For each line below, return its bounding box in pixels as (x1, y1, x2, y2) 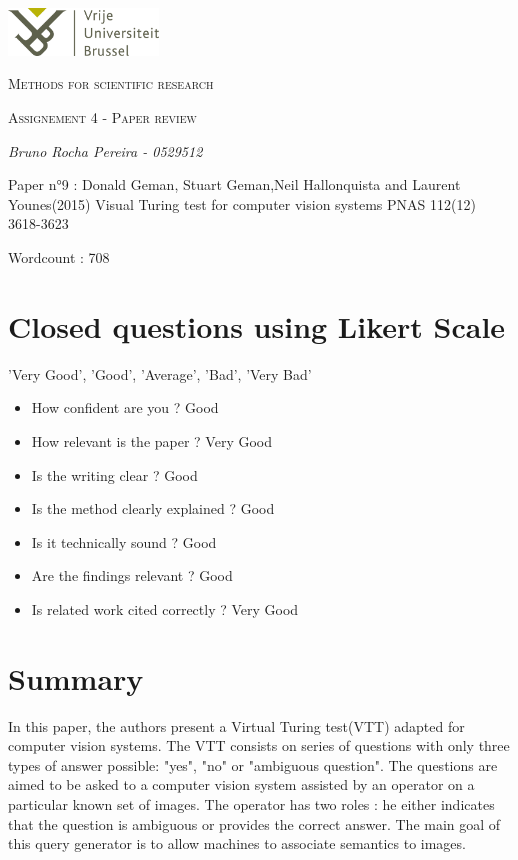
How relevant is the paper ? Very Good (31, 430, 273, 451)
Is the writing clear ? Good (31, 464, 198, 485)
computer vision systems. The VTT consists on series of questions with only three (8, 735, 510, 756)
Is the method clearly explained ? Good (31, 498, 275, 519)
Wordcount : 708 (8, 247, 110, 268)
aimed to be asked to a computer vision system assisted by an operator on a (8, 774, 475, 795)
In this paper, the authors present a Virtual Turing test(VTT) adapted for (8, 715, 465, 736)
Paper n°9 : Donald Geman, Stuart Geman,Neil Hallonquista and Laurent (8, 174, 461, 195)
